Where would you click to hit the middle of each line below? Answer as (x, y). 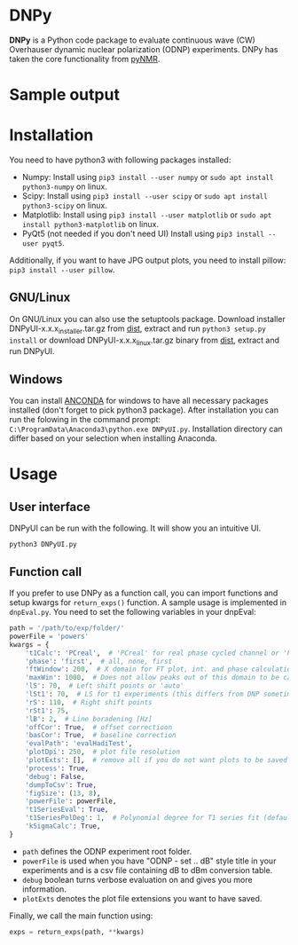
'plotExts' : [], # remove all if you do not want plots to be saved (157, 760)
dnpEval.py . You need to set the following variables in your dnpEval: (133, 612)
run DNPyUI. (32, 351)
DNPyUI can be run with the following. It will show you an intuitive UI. (135, 528)
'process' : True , (57, 768)
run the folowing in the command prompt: (85, 420)
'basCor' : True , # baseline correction (101, 736)
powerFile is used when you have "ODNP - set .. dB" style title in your (149, 861)
